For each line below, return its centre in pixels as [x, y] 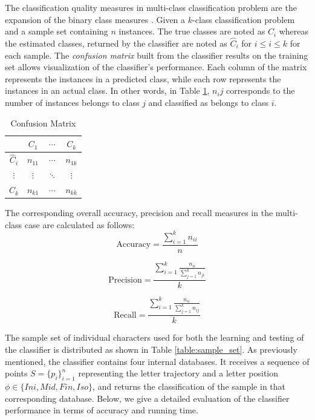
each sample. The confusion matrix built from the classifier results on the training [157, 55]
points [16, 373]
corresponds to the [261, 90]
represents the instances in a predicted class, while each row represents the [143, 78]
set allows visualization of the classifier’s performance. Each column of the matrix [156, 67]
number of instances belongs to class [72, 102]
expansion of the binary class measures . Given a [95, 19]
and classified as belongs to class [208, 102]
